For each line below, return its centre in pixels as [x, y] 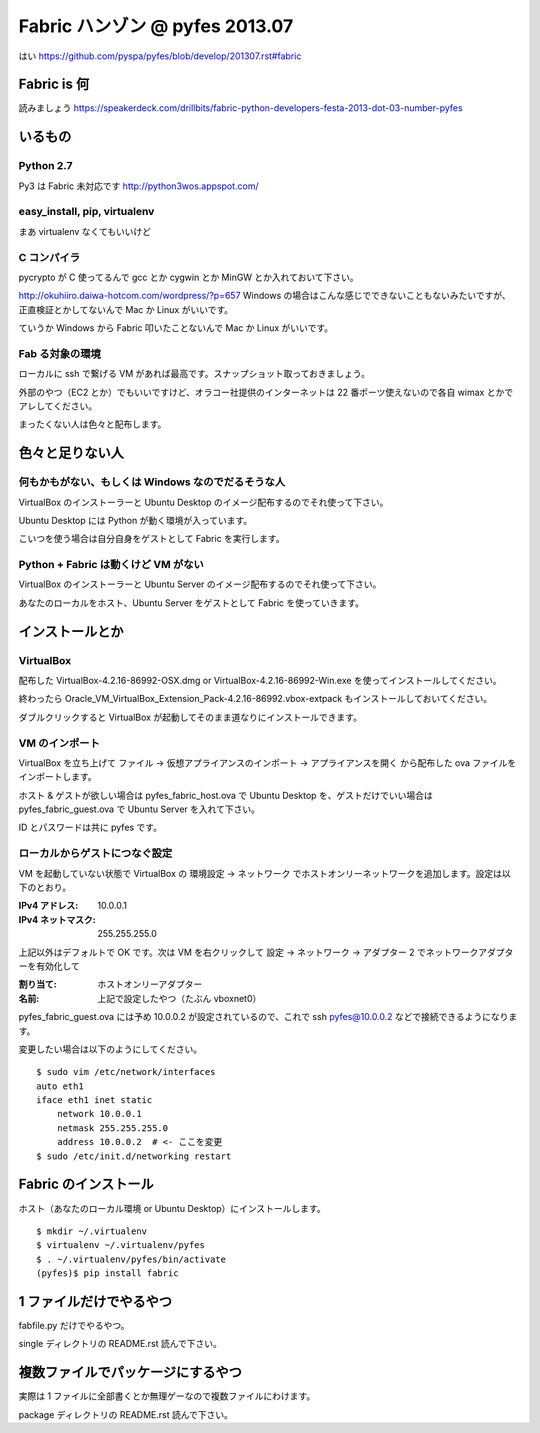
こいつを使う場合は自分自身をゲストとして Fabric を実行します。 [151, 539]
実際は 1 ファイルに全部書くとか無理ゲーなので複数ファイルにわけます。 [167, 1396]
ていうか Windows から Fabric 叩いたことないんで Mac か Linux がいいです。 [176, 328]
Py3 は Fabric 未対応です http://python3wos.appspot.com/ [138, 186]
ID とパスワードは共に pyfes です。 [90, 827]
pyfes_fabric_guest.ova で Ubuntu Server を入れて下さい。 [139, 809]
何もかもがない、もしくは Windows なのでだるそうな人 [152, 482]
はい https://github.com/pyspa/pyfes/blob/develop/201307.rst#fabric [160, 56]
